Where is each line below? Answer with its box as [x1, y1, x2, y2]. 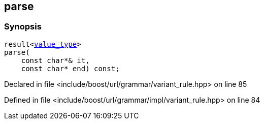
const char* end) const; [21, 64, 120, 73]
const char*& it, [21, 56, 90, 65]
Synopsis [4, 21, 42, 32]
